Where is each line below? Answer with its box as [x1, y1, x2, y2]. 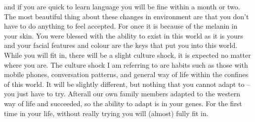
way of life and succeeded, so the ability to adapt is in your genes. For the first [4, 98, 242, 108]
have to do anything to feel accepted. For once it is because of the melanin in [4, 21, 238, 31]
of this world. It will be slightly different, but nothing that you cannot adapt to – [4, 79, 251, 89]
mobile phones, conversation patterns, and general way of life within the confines [4, 69, 249, 80]
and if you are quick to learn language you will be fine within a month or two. [4, 1, 240, 11]
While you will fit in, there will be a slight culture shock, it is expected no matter [4, 49, 251, 60]
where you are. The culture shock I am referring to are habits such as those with [4, 59, 248, 70]
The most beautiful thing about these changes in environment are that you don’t [4, 11, 249, 21]
